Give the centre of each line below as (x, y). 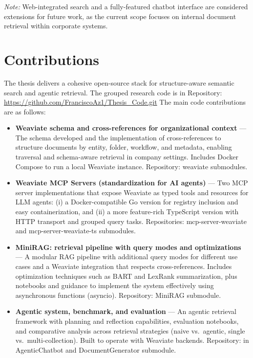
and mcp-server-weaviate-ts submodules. (75, 231)
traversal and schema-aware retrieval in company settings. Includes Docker (127, 157)
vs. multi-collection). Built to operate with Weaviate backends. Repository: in (132, 340)
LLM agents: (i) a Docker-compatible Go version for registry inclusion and (127, 202)
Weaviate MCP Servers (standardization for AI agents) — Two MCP (132, 183)
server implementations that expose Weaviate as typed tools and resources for (132, 192)
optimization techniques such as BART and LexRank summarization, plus (126, 276)
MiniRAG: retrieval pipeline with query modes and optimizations (128, 247)
